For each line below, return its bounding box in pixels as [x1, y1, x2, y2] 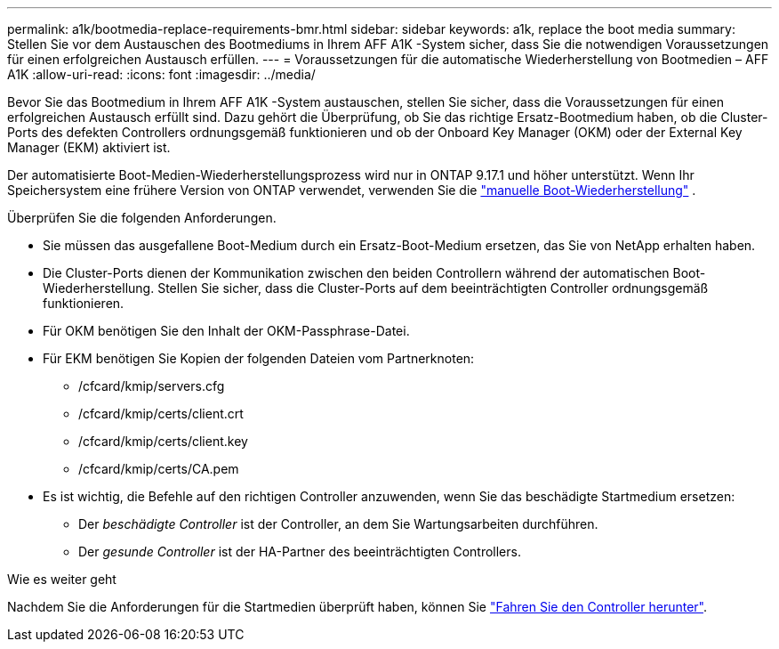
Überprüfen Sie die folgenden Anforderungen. [7, 210, 277, 225]
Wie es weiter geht [7, 572, 116, 587]
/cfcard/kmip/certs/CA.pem [78, 461, 239, 476]
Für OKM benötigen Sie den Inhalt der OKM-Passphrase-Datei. [43, 323, 410, 338]
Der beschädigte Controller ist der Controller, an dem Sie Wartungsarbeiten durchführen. [78, 516, 598, 531]
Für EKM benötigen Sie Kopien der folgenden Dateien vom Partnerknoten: [43, 351, 475, 366]
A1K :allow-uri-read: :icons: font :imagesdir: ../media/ [7, 67, 316, 82]
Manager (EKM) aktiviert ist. [7, 140, 171, 155]
